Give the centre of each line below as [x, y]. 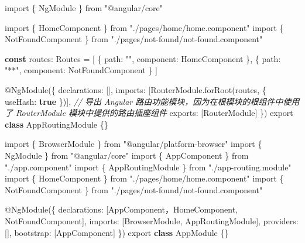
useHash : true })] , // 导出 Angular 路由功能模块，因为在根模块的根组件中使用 [152, 101]
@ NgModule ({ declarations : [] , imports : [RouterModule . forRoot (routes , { [136, 89]
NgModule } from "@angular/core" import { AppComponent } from [127, 155]
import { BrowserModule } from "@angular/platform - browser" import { [133, 144]
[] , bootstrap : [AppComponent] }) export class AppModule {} [117, 232]
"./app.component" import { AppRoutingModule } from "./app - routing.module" [148, 167]
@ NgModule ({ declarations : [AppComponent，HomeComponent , [121, 209]
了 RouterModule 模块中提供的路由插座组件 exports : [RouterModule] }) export [149, 113]
